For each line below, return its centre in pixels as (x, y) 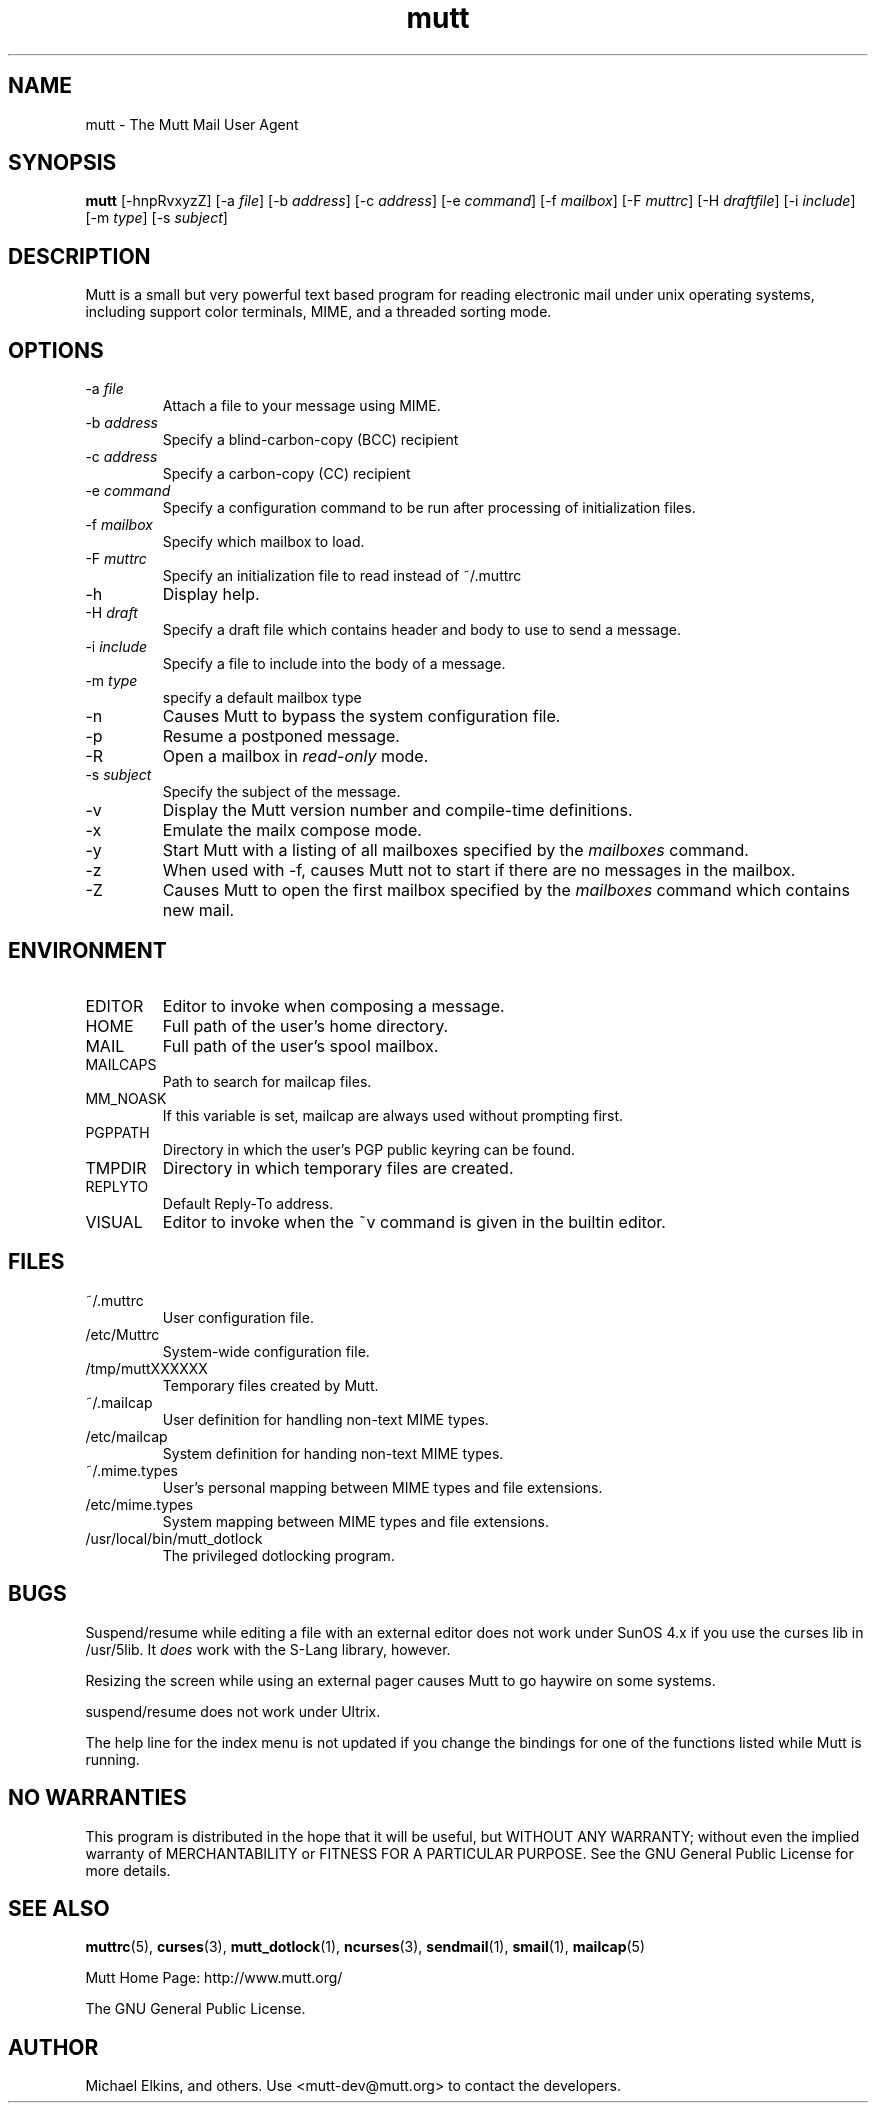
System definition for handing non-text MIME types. (333, 1453)
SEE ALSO (59, 1908)
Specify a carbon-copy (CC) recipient (286, 474)
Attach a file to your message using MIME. (301, 406)
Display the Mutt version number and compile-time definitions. (397, 810)
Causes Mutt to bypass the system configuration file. (361, 716)
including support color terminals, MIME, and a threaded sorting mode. (318, 312)
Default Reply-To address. (248, 1203)
